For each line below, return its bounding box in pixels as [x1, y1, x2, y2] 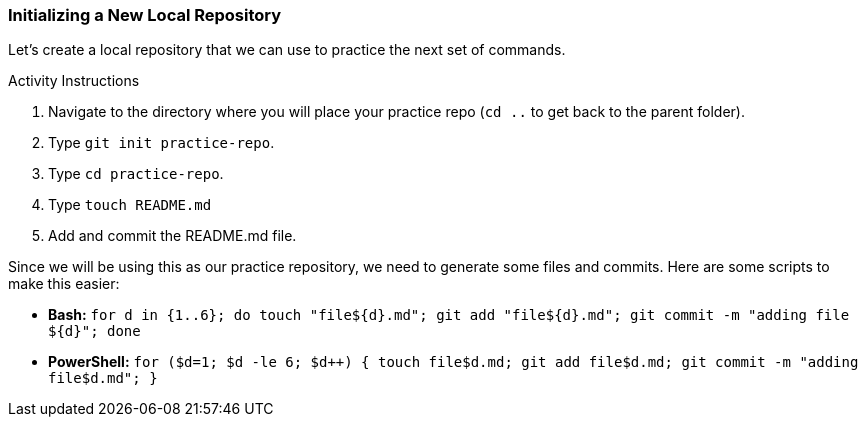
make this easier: [8, 275, 120, 293]
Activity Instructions [8, 72, 140, 90]
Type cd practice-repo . [48, 165, 224, 183]
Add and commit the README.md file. [48, 227, 297, 245]
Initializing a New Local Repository [8, 5, 282, 25]
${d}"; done [48, 323, 141, 340]
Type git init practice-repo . [48, 134, 275, 152]
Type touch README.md [48, 196, 212, 214]
